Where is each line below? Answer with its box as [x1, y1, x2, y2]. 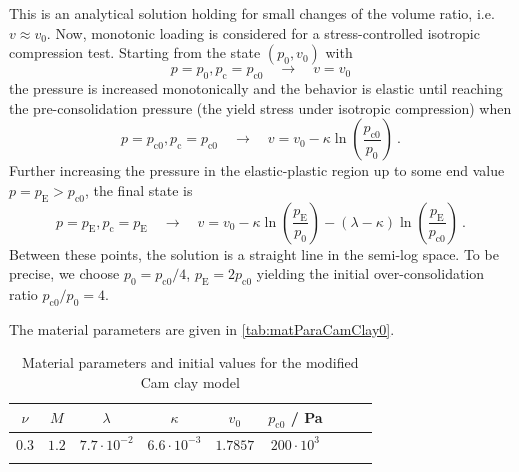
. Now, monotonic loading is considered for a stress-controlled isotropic [46, 22, 480, 43]
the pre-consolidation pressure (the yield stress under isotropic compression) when [9, 97, 512, 118]
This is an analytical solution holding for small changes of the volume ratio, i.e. [9, 3, 495, 23]
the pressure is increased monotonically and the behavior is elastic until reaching [9, 77, 503, 98]
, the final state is [84, 179, 193, 200]
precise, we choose [9, 263, 120, 284]
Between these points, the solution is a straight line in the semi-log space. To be [9, 243, 499, 264]
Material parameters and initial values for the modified [22, 352, 359, 373]
